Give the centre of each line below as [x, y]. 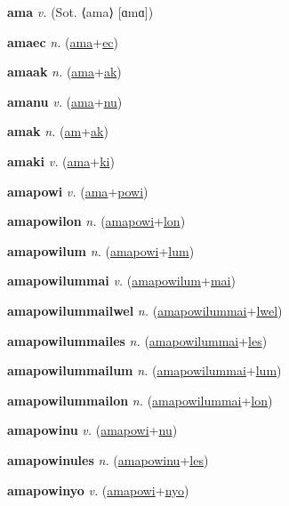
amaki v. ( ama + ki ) [61, 161]
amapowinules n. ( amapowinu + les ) [108, 459]
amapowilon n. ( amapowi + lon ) [96, 221]
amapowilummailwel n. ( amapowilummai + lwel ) [145, 310]
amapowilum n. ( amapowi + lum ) [101, 250]
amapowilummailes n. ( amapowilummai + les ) [137, 340]
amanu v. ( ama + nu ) [65, 101]
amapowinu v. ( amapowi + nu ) [92, 430]
